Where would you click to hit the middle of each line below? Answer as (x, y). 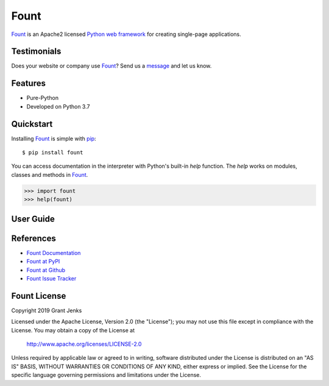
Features (28, 83)
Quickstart (32, 124)
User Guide (33, 219)
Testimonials (36, 52)
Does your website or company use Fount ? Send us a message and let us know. (111, 66)
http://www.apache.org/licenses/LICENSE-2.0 (84, 344)
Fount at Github (46, 270)
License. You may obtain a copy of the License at (73, 330)
